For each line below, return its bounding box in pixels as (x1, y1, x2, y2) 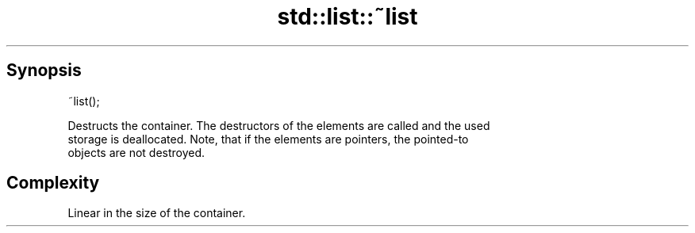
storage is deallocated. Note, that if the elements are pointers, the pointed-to (67, 132, 469, 146)
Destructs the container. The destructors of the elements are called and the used (67, 118, 490, 132)
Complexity (6, 173, 100, 193)
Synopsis (6, 60, 82, 81)
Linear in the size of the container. (67, 206, 246, 220)
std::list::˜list (277, 3, 418, 30)
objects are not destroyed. (67, 145, 205, 159)
